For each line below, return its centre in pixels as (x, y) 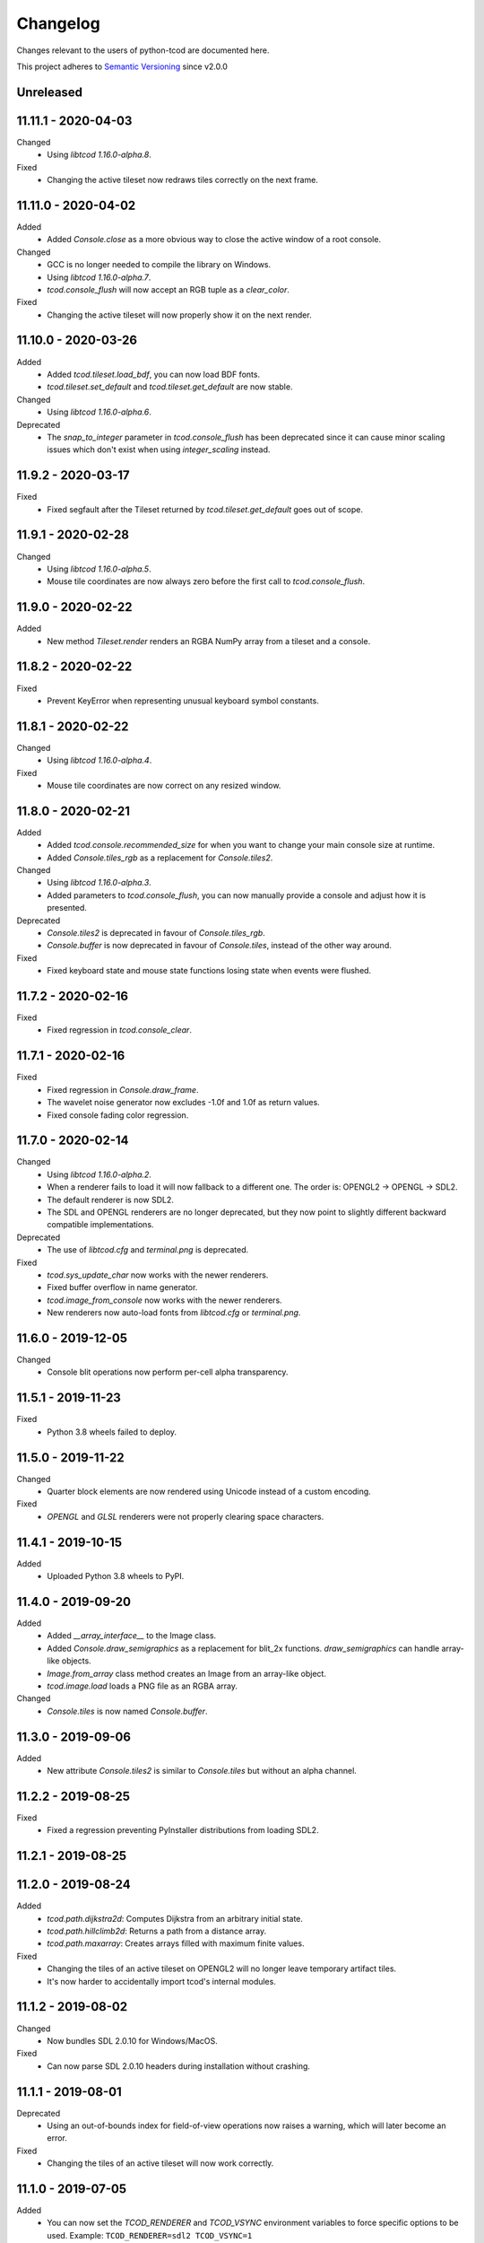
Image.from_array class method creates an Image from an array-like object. (187, 1673)
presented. (67, 908)
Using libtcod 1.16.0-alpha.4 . (99, 760)
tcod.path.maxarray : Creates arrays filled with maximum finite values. (176, 1943)
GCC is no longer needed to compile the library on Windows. (159, 265)
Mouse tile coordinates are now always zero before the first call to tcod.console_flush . (206, 581)
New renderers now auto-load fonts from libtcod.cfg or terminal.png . (174, 1313)
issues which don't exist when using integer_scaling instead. (159, 449)
